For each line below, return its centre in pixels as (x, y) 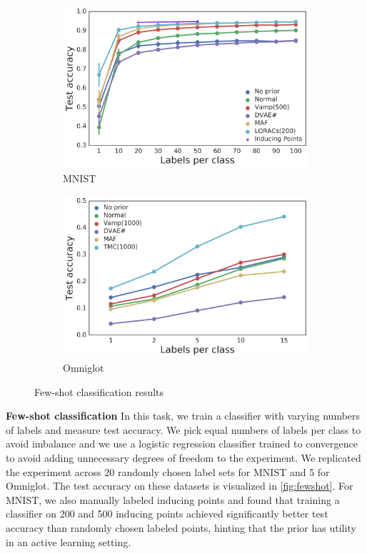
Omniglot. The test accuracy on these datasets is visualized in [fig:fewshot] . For (180, 486)
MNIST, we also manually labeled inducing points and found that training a (173, 499)
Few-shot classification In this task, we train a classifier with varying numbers (183, 416)
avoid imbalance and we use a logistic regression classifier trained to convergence (182, 444)
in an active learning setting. (69, 541)
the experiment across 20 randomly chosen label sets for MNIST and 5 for (168, 471)
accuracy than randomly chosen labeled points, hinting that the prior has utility (181, 527)
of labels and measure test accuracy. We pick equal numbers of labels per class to (183, 429)
